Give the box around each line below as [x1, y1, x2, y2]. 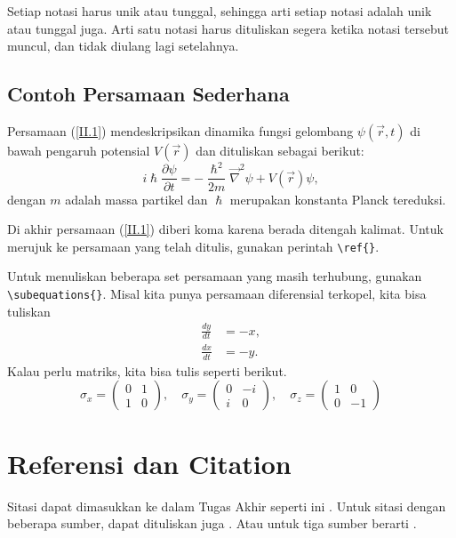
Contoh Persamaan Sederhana [7, 80, 290, 108]
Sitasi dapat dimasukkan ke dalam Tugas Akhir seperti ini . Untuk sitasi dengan [7, 496, 446, 515]
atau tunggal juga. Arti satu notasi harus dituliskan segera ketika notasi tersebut [7, 19, 449, 37]
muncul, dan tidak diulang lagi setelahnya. [7, 36, 239, 55]
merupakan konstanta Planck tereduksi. [229, 189, 446, 208]
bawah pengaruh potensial [7, 141, 150, 159]
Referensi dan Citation [7, 445, 292, 481]
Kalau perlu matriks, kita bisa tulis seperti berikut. [7, 361, 287, 380]
